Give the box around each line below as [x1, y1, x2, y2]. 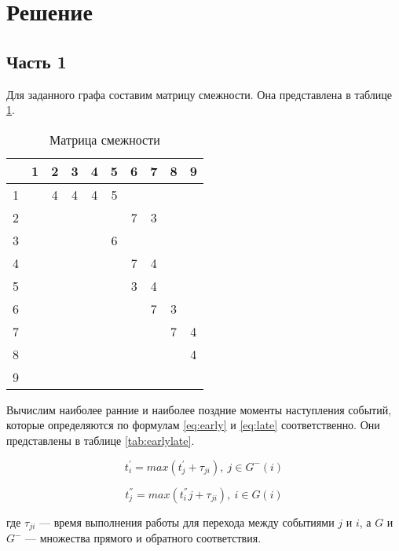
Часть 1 [6, 49, 67, 73]
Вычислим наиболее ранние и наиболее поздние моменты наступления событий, [6, 401, 392, 417]
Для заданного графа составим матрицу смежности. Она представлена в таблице [6, 86, 392, 102]
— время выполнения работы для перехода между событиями [39, 513, 335, 530]
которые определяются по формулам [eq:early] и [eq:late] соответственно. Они [6, 417, 380, 433]
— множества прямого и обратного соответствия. [25, 530, 262, 545]
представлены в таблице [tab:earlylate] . [6, 432, 195, 448]
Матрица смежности [49, 130, 160, 149]
